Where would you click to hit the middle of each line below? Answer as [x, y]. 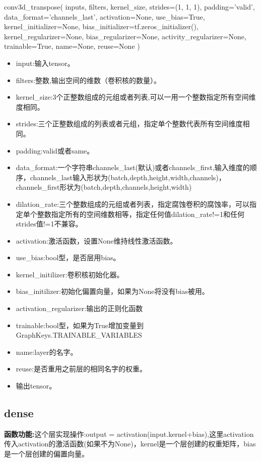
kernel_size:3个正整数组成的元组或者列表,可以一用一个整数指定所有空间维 [136, 97]
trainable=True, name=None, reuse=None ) [72, 46]
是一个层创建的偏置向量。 [46, 454]
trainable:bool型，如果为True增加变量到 [80, 325]
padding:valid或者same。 [55, 150]
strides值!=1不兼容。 [49, 224]
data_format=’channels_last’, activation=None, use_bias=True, [105, 16]
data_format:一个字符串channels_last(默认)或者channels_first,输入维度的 [133, 167]
